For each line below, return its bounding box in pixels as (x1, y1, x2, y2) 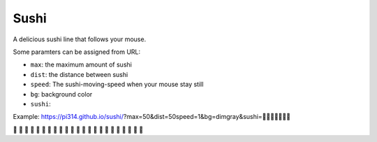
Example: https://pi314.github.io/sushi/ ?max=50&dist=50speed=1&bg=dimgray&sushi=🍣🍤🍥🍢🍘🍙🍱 (13, 113, 291, 121)
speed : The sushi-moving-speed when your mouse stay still (30, 80, 204, 89)
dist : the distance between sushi (30, 70, 128, 78)
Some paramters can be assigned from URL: (13, 48, 141, 56)
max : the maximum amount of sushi (30, 60, 132, 69)
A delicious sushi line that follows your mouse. (13, 35, 147, 43)
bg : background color (30, 90, 93, 98)
